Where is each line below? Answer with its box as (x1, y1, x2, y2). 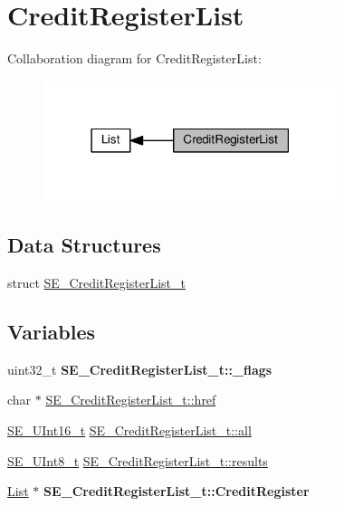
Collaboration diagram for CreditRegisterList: (7, 49, 262, 68)
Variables (7, 318, 96, 346)
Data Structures (7, 231, 161, 259)
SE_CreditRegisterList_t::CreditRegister (43, 482, 310, 501)
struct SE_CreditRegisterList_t (7, 273, 186, 292)
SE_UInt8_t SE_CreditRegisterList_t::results (7, 451, 268, 470)
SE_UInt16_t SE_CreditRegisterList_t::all (7, 421, 252, 440)
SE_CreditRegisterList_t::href (45, 390, 216, 409)
